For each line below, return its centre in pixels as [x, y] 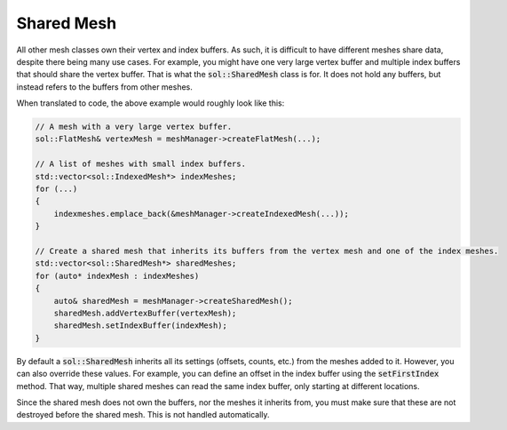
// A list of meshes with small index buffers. [140, 164]
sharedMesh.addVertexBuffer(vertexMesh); [145, 313]
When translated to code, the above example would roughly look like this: [151, 103]
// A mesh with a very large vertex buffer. [134, 127]
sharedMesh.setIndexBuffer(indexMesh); [141, 326]
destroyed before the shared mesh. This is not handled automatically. [143, 415]
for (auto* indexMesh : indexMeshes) [117, 276]
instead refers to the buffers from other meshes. [104, 87]
